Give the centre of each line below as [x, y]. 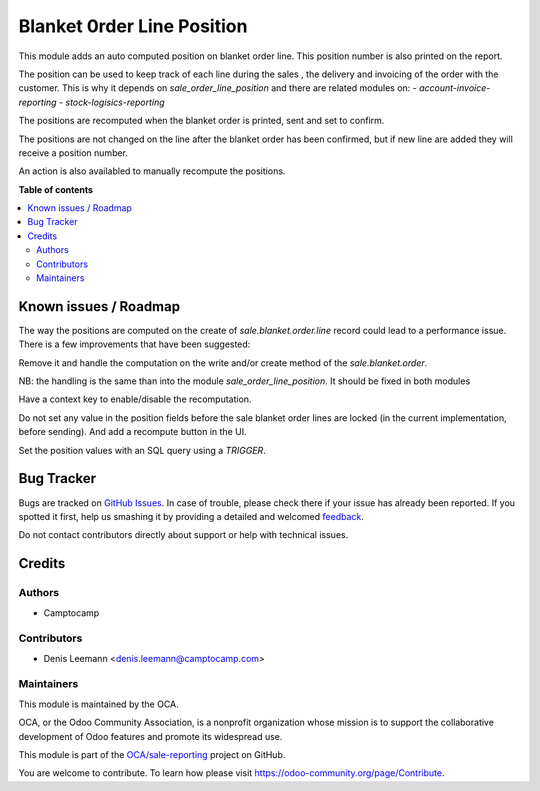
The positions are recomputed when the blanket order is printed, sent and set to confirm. [201, 121]
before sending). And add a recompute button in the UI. [132, 432]
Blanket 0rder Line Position [133, 26]
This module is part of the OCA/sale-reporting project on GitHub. [152, 754]
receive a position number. [73, 152]
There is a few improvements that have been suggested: [134, 344]
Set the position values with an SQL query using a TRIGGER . [142, 450]
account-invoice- [454, 88]
